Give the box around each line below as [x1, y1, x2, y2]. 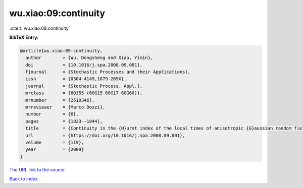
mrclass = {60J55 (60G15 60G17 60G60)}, [25, 90, 143, 96]
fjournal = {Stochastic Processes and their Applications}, [25, 69, 191, 75]
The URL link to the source [9, 166, 65, 172]
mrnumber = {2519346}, [25, 97, 95, 103]
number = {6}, [25, 111, 79, 117]
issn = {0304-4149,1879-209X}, [25, 76, 127, 82]
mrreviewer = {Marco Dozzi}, [25, 104, 106, 110]
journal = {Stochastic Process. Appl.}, [25, 83, 143, 89]
